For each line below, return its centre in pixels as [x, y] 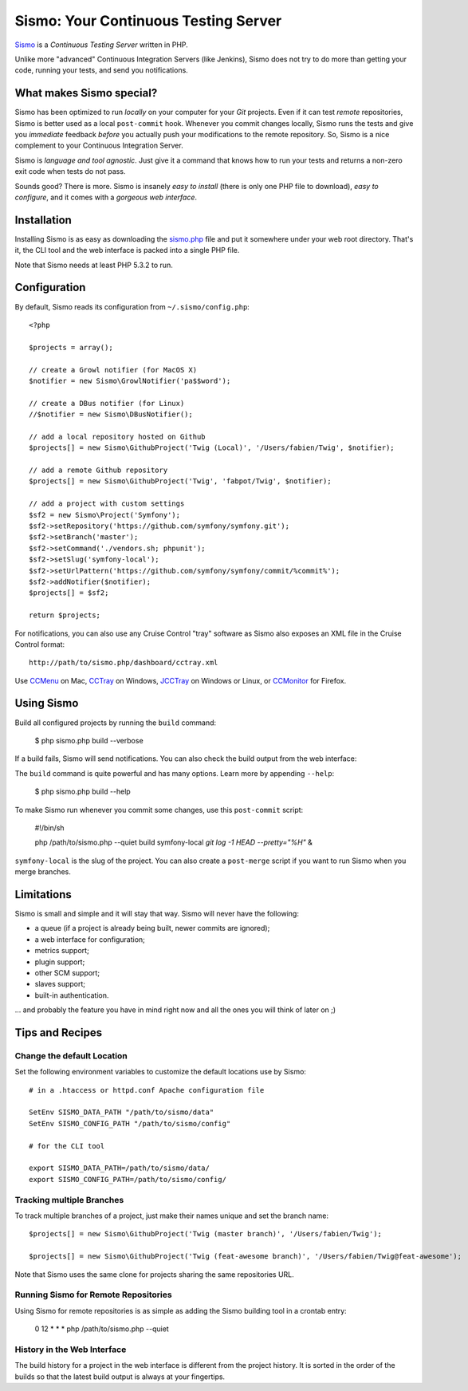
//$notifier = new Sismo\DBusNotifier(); [111, 414]
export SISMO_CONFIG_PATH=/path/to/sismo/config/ [128, 1179]
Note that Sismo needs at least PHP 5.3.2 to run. [94, 265]
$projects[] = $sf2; [69, 593]
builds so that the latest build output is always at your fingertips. [120, 1377]
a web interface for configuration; [90, 939]
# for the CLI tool [67, 1146]
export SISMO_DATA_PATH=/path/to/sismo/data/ [120, 1168]
